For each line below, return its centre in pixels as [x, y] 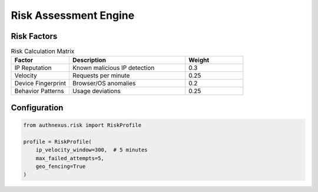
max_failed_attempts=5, [70, 158]
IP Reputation [33, 68]
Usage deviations [97, 91]
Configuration [37, 107]
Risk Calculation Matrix [43, 51]
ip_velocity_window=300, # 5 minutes [92, 150]
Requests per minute [101, 75]
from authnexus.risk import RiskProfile [82, 125]
